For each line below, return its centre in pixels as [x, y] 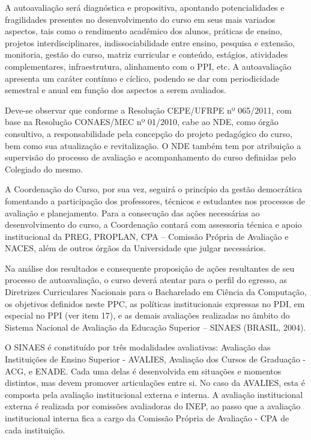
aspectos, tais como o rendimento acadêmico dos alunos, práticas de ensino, [143, 31]
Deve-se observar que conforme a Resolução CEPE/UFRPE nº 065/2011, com [148, 110]
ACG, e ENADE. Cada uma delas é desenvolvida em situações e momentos [143, 371]
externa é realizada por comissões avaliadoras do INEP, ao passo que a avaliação [153, 406]
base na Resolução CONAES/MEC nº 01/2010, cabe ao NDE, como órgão [142, 122]
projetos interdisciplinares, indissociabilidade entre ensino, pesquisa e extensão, [150, 42]
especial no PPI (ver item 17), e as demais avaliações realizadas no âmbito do [147, 315]
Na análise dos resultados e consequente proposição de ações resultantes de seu [150, 268]
